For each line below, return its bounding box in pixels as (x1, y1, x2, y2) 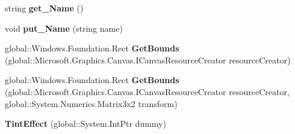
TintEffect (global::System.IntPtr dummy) (5, 117, 166, 130)
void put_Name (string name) (5, 22, 123, 34)
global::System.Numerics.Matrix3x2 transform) (5, 97, 178, 109)
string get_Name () (5, 2, 84, 14)
